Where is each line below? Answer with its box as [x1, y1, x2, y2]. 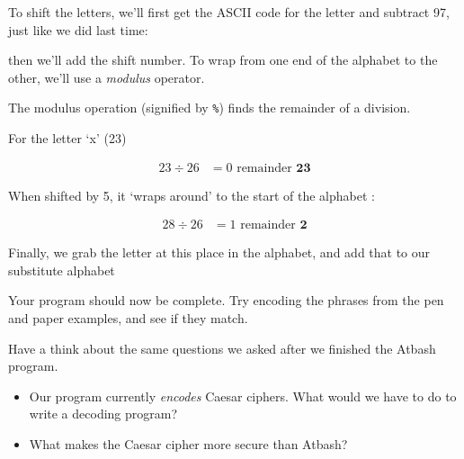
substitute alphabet [8, 260, 115, 279]
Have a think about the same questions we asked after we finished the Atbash [8, 338, 436, 357]
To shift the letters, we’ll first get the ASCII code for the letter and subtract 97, [8, 3, 450, 21]
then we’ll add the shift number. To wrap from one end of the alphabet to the [8, 50, 438, 69]
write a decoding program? [29, 404, 178, 423]
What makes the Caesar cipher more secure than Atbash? [29, 435, 348, 454]
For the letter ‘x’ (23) [8, 129, 127, 148]
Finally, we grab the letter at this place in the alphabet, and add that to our [8, 243, 431, 262]
